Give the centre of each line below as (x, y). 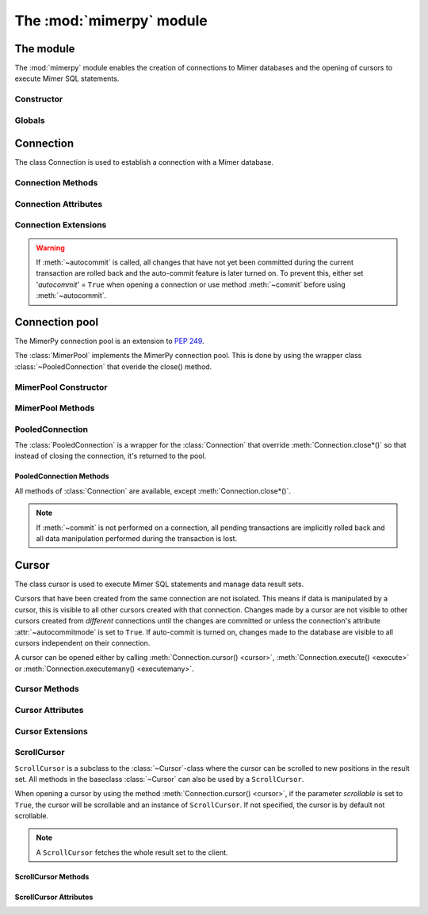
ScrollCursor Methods (52, 876)
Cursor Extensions (52, 731)
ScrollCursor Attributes (54, 897)
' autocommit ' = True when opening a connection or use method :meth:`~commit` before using (191, 284)
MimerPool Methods (55, 408)
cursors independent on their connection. (82, 642)
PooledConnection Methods (62, 476)
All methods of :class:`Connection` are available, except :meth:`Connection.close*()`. (153, 490)
